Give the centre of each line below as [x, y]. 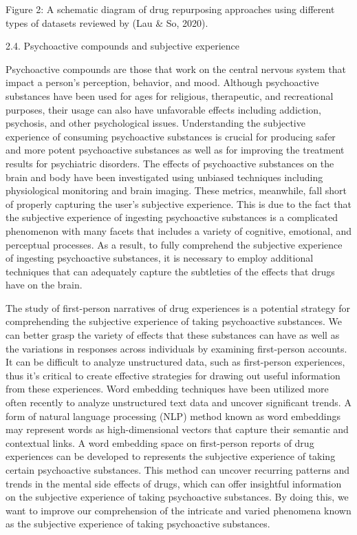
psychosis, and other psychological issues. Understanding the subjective [155, 123]
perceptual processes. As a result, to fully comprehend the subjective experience [174, 244]
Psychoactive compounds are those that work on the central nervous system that [176, 69]
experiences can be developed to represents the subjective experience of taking [171, 456]
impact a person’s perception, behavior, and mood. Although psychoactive [162, 82]
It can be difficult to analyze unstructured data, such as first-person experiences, [175, 362]
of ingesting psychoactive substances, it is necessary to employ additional [160, 258]
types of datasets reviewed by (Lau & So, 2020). [107, 22]
